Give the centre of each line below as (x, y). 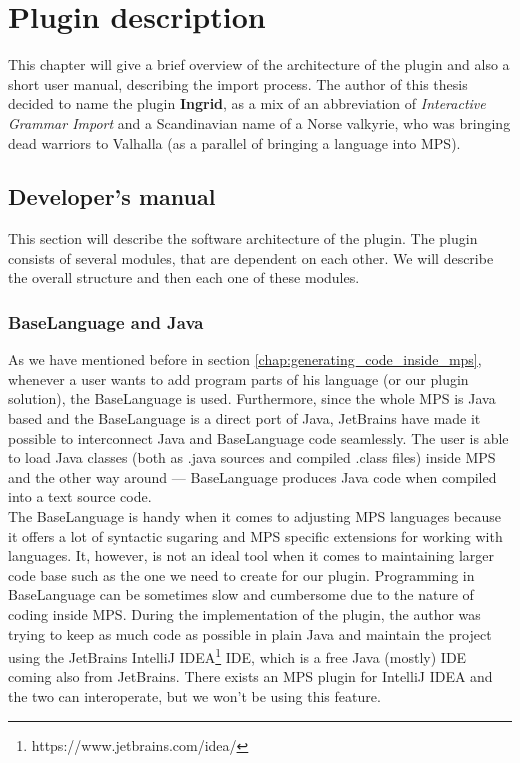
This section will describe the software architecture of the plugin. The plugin (243, 238)
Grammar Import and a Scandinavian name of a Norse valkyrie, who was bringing (259, 122)
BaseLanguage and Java (106, 322)
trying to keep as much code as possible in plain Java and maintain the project (250, 633)
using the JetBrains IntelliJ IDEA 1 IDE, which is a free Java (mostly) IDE (237, 655)
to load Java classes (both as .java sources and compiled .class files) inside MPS (252, 457)
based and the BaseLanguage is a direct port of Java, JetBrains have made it (244, 418)
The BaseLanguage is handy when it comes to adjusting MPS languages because (254, 516)
